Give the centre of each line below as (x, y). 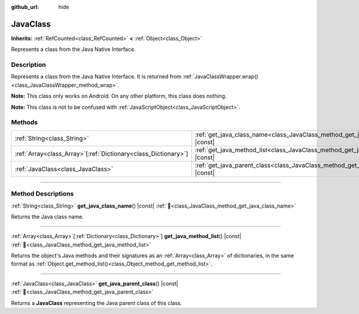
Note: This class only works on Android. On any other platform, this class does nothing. (119, 96)
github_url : (25, 7)
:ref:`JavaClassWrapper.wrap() (220, 77)
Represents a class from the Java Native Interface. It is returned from (96, 77)
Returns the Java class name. (47, 217)
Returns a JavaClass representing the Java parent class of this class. (97, 303)
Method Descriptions (42, 194)
